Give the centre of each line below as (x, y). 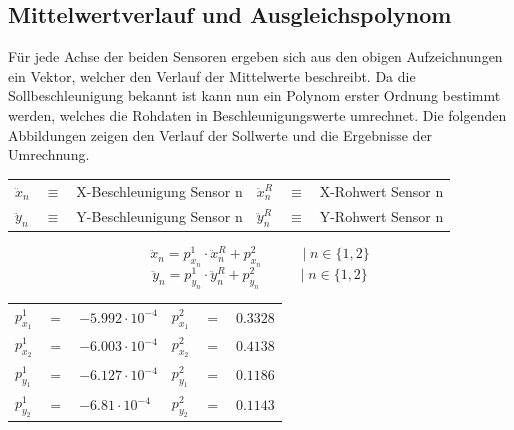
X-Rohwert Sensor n (381, 190)
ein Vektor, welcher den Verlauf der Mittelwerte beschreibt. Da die (212, 75)
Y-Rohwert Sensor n (381, 215)
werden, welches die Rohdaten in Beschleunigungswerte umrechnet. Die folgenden (257, 114)
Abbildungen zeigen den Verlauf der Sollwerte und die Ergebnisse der (220, 134)
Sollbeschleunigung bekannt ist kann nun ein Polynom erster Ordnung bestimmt (254, 95)
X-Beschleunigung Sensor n (159, 190)
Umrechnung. (49, 154)
